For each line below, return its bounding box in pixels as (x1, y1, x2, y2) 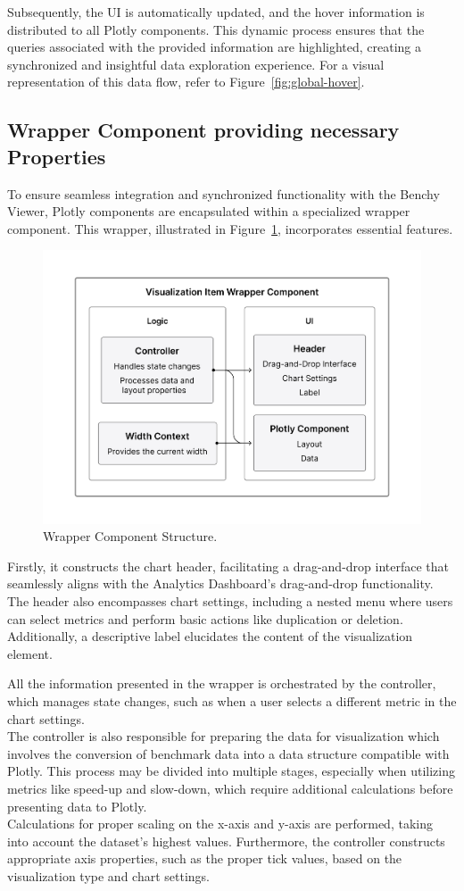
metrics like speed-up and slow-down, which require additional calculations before (7, 779, 453, 797)
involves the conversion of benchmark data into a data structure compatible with (7, 744, 450, 762)
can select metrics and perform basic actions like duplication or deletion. (7, 609, 403, 628)
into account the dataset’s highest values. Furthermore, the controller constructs (7, 831, 445, 850)
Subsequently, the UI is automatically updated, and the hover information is (7, 3, 425, 21)
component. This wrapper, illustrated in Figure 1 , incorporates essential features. (7, 219, 453, 237)
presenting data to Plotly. (7, 796, 147, 815)
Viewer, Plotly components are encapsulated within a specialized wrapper (7, 202, 410, 221)
